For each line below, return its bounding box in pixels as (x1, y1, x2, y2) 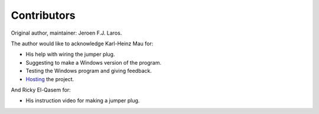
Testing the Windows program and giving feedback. (25, 68, 152, 75)
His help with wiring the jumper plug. (25, 51, 115, 58)
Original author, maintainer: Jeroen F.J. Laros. (11, 29, 122, 36)
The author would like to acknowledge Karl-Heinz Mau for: (11, 40, 154, 47)
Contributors (11, 9, 76, 22)
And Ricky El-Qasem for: (11, 86, 71, 93)
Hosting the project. (25, 75, 74, 82)
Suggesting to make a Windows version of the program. (25, 59, 162, 66)
